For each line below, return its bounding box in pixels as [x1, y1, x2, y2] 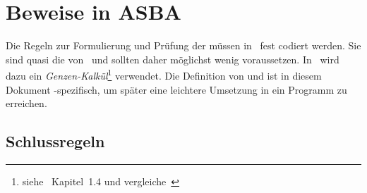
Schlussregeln [6, 130, 105, 152]
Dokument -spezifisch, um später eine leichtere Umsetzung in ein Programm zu [6, 82, 347, 96]
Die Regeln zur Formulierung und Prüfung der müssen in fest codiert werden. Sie [6, 38, 361, 53]
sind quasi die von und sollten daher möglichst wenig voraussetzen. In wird [6, 51, 339, 66]
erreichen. [6, 96, 47, 111]
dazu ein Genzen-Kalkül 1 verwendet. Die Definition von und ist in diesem [6, 66, 322, 82]
